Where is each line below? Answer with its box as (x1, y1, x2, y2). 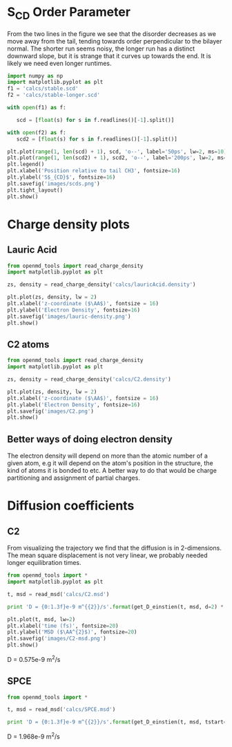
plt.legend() (7, 161, 45, 168)
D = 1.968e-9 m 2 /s (7, 731, 60, 741)
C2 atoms (7, 339, 50, 350)
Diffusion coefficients (7, 498, 135, 514)
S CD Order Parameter (7, 4, 131, 22)
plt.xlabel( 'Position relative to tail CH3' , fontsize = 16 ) (7, 168, 181, 174)
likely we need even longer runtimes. (7, 59, 112, 67)
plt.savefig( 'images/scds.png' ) (7, 180, 100, 187)
